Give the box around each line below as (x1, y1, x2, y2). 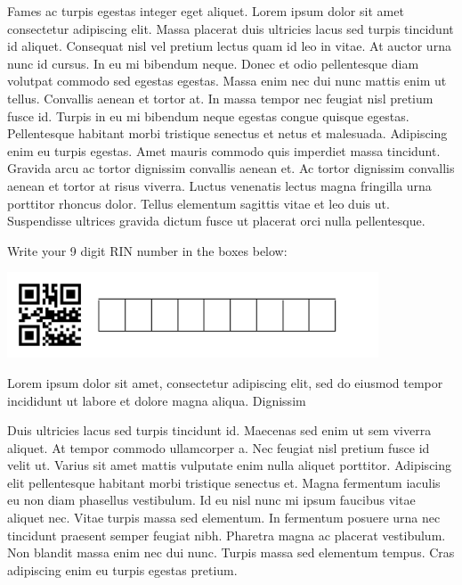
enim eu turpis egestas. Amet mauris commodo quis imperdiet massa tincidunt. (7, 141, 441, 160)
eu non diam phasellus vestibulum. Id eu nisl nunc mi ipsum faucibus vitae (7, 490, 416, 509)
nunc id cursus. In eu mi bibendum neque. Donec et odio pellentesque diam (7, 54, 419, 72)
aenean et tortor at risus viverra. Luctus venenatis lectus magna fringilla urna (7, 176, 432, 194)
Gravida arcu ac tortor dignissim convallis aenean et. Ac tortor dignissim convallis (7, 159, 455, 177)
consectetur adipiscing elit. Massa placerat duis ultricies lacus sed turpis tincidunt (7, 19, 454, 37)
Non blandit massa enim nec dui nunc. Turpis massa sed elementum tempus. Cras (7, 543, 455, 562)
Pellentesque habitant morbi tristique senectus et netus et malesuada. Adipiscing (7, 124, 448, 143)
